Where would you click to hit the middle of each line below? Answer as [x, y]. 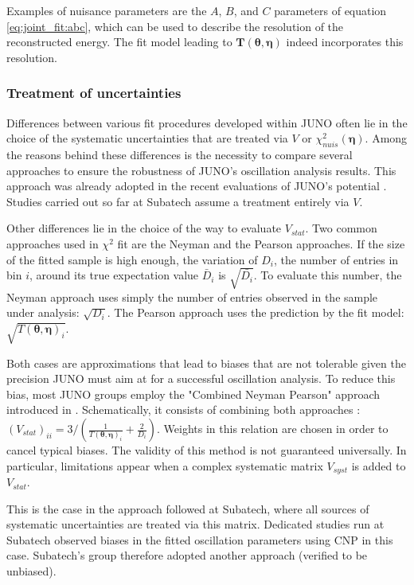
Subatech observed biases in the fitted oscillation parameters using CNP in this [200, 539]
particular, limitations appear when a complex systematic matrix [165, 465]
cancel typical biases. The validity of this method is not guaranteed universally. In [207, 450]
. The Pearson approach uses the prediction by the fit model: [256, 312]
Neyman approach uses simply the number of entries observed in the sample [192, 296]
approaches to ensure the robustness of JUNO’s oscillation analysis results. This [201, 170]
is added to [379, 465]
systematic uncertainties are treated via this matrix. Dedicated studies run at [195, 524]
